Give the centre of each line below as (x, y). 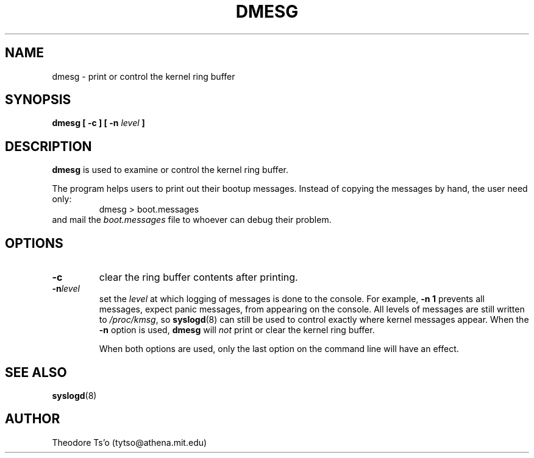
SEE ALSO (36, 372)
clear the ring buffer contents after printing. (198, 277)
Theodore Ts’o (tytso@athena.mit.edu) (130, 442)
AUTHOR (33, 419)
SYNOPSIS (38, 100)
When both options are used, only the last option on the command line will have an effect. (279, 349)
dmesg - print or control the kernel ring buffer (144, 76)
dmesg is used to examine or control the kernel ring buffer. (170, 170)
